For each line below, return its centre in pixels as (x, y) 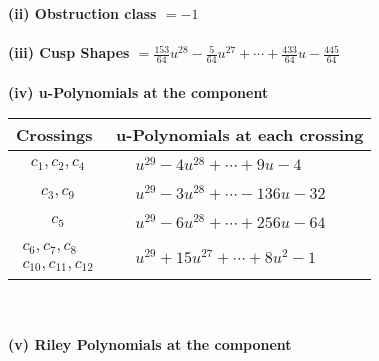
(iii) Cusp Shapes (69, 52)
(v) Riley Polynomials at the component (150, 344)
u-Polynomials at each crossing (240, 135)
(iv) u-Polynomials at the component (138, 91)
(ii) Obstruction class (82, 13)
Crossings (54, 135)
